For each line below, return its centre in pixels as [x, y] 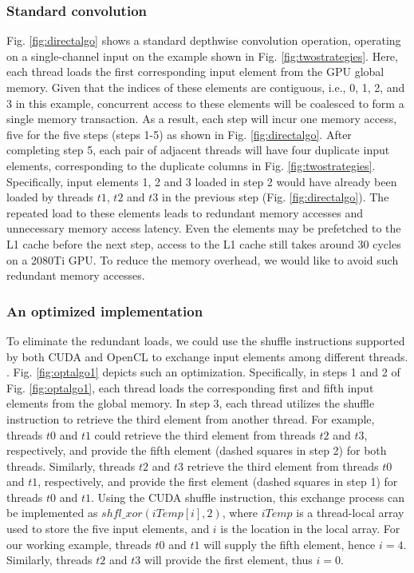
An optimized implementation [105, 310]
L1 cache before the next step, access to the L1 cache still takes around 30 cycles [204, 243]
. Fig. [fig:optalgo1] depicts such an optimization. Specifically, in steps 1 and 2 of [203, 372]
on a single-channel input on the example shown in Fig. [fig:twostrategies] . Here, [202, 56]
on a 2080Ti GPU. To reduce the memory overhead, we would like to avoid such [203, 259]
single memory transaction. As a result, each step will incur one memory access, [202, 119]
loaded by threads [50, 197]
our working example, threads [79, 544]
